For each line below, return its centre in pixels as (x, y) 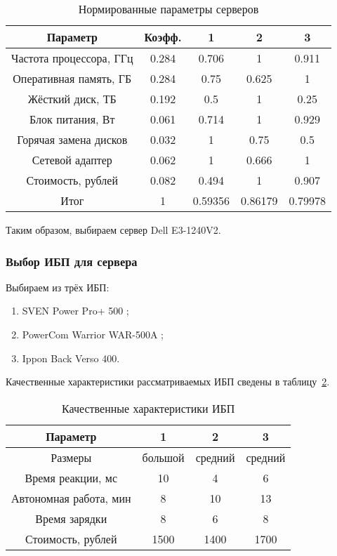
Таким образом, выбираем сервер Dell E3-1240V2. (113, 230)
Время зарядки (71, 518)
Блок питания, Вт (72, 119)
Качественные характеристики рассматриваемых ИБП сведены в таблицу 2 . (168, 382)
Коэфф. (163, 37)
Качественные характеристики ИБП (148, 408)
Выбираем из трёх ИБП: (58, 287)
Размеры (71, 457)
